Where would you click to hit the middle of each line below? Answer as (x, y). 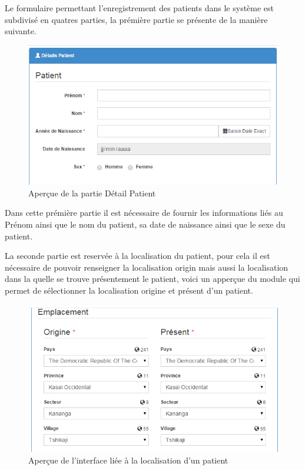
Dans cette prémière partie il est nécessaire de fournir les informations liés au (144, 213)
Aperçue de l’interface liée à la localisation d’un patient (128, 460)
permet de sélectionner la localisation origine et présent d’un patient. (129, 290)
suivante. (21, 31)
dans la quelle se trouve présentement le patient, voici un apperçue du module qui (152, 279)
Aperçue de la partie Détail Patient (92, 193)
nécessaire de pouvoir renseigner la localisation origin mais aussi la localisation (147, 267)
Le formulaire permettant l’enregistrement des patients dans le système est (140, 8)
